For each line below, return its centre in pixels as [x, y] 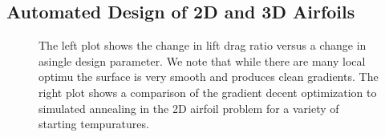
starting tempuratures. [94, 124]
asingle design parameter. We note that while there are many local [202, 60]
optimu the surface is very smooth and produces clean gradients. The [209, 77]
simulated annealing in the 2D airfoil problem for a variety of [189, 108]
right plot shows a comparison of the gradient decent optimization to [208, 92]
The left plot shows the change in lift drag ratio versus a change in [203, 45]
